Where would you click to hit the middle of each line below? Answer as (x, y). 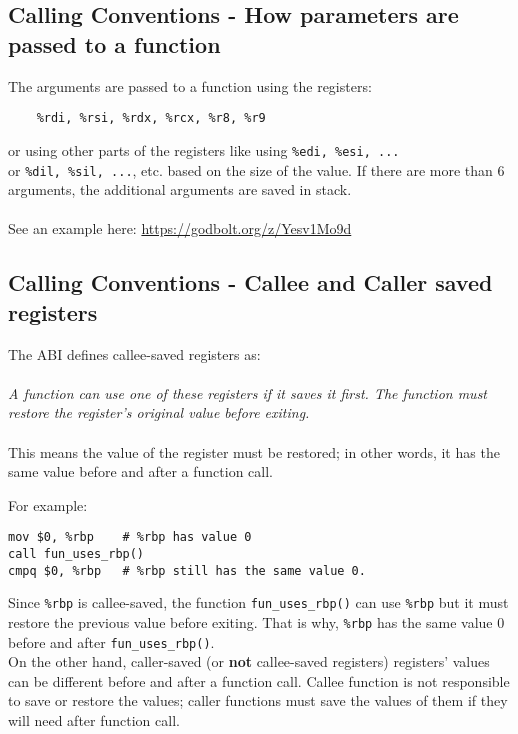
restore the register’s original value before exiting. (159, 412)
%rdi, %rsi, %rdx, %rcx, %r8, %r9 (151, 118)
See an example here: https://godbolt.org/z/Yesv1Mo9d (180, 228)
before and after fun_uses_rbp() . (111, 641)
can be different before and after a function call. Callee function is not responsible (259, 680)
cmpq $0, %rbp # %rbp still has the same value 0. (187, 570)
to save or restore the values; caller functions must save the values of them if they (258, 700)
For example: (48, 504)
